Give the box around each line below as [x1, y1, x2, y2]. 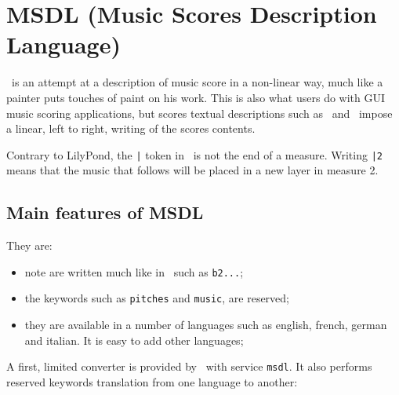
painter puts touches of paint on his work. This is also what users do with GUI [6, 89, 386, 105]
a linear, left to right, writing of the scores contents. [6, 120, 256, 137]
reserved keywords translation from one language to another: [6, 373, 298, 390]
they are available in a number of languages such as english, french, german [24, 316, 387, 333]
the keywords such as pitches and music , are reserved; [24, 290, 290, 306]
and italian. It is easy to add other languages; [24, 331, 244, 348]
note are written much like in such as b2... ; [24, 263, 244, 280]
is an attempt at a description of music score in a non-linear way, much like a [11, 74, 383, 90]
